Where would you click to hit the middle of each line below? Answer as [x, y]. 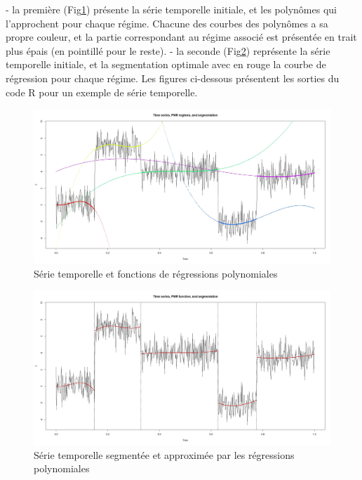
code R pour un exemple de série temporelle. [102, 92]
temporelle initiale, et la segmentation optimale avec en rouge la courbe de [166, 64]
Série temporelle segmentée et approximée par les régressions [164, 454]
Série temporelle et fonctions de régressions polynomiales [156, 273]
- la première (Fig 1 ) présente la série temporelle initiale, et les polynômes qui [171, 9]
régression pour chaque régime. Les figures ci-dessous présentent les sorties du [173, 78]
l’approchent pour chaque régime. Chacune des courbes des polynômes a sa [167, 23]
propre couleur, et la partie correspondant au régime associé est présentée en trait [181, 37]
